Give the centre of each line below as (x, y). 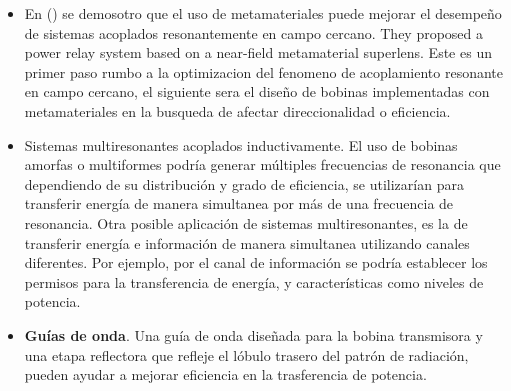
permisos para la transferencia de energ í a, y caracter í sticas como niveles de (254, 281)
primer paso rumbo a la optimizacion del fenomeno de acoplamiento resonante (264, 71)
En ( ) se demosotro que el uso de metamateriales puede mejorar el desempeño (263, 13)
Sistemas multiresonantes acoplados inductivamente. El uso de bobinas (241, 144)
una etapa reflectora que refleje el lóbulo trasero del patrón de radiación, (246, 354)
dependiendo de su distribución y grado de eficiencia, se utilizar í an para (244, 183)
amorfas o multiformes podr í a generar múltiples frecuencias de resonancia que (262, 164)
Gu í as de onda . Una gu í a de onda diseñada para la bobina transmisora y (253, 334)
